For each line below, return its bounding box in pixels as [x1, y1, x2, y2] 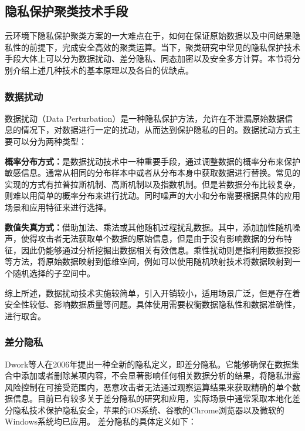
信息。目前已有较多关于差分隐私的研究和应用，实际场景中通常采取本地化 [12, 392, 292, 405]
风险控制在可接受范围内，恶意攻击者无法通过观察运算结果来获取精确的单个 [5, 380, 292, 393]
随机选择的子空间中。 [12, 266, 95, 279]
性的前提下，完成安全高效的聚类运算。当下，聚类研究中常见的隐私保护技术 [12, 41, 300, 53]
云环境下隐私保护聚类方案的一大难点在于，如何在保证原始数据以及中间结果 [5, 29, 292, 42]
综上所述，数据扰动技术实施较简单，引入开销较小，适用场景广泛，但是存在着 [5, 286, 300, 299]
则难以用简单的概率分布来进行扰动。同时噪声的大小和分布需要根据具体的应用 [5, 189, 300, 202]
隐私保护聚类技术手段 [5, 2, 128, 20]
